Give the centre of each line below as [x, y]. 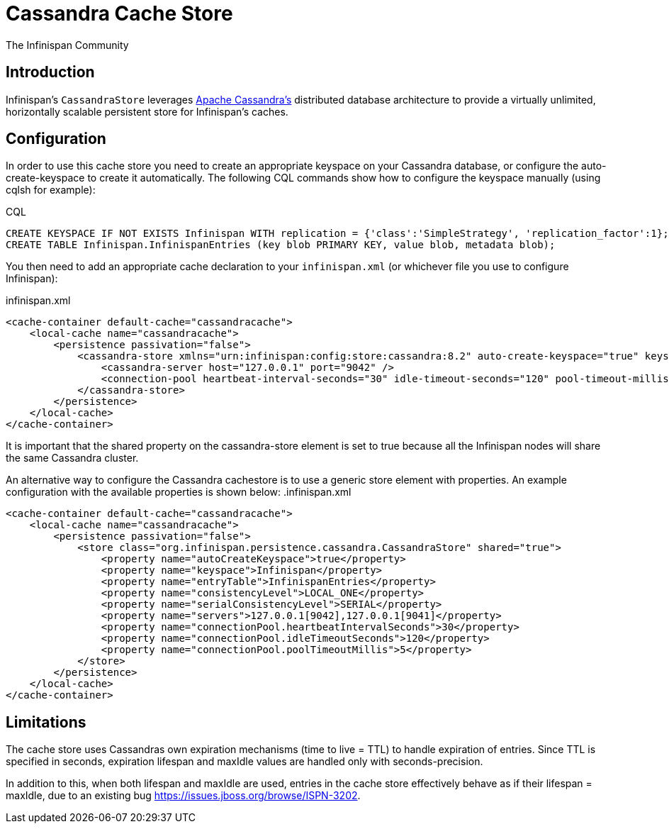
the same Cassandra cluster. [72, 458]
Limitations [46, 722]
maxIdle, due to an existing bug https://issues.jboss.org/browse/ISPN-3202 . [183, 796]
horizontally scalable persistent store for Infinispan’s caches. [147, 111]
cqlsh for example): [51, 190]
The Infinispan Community [67, 45]
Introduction [50, 72]
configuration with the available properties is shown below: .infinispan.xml [179, 492]
